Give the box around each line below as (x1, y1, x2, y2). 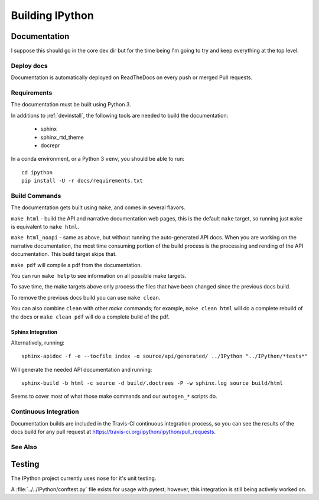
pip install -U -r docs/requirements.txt (21, 177, 143, 184)
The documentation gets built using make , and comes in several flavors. (11, 204, 185, 211)
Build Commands (11, 191, 61, 200)
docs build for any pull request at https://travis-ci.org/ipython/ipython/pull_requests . (11, 428, 216, 435)
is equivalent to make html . (11, 223, 79, 230)
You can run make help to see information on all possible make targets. (11, 272, 187, 279)
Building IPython (11, 9, 94, 22)
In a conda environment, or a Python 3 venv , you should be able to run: (11, 155, 185, 163)
